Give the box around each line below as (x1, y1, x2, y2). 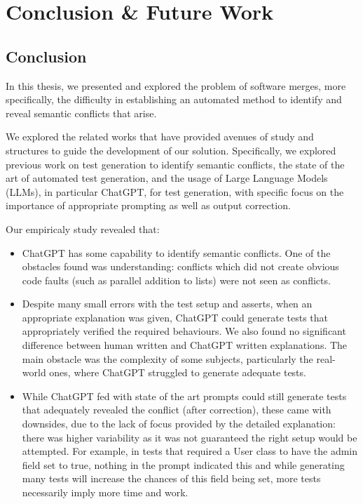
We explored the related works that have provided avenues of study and (6, 129, 314, 144)
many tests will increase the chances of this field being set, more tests (22, 471, 321, 486)
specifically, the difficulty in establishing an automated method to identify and (6, 92, 342, 107)
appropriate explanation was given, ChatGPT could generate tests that (22, 310, 329, 324)
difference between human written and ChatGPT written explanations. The (22, 338, 348, 352)
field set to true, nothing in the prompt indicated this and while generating (22, 457, 345, 472)
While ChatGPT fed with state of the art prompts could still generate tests (22, 388, 347, 403)
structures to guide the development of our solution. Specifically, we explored (6, 142, 336, 157)
